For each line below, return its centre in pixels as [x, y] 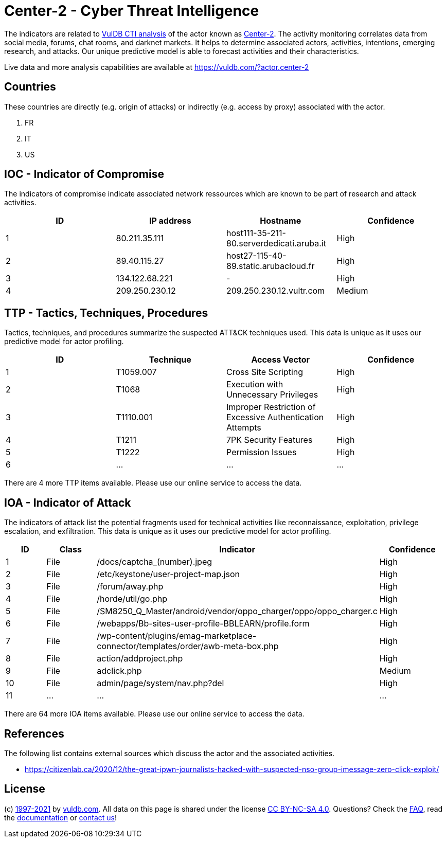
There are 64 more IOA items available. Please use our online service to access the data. [154, 714]
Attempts [244, 428]
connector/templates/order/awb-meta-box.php [188, 646]
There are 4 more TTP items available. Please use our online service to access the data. [153, 483]
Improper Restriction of [271, 407]
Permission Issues [262, 452]
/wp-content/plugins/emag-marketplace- [177, 636]
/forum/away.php [130, 587]
